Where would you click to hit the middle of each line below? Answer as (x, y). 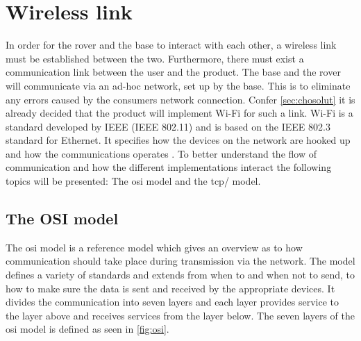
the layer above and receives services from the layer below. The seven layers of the (180, 315)
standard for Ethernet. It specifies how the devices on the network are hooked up (178, 140)
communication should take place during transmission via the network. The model (180, 261)
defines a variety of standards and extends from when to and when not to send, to (180, 275)
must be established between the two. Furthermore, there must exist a (155, 58)
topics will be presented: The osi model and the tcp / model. (133, 181)
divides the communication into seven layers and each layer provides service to (172, 302)
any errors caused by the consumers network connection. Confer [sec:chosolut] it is (180, 99)
